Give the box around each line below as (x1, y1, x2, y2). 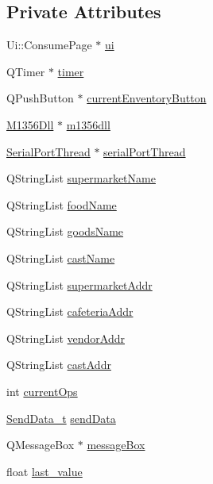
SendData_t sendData (6, 409, 116, 426)
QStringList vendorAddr (6, 329, 125, 346)
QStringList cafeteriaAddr (6, 303, 134, 320)
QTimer (6, 63, 45, 79)
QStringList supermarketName (6, 170, 156, 186)
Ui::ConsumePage (6, 36, 92, 53)
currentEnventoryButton (87, 90, 207, 106)
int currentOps (6, 382, 78, 399)
